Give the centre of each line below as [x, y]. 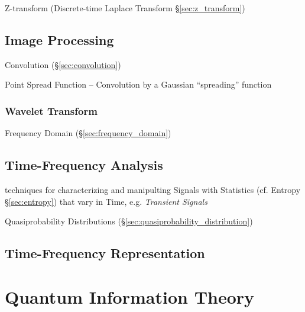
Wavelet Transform [51, 110]
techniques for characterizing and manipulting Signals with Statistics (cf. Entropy [153, 189]
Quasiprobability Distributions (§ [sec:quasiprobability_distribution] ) [129, 221]
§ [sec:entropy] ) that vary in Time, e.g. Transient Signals [106, 201]
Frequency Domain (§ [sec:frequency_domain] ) [88, 133]
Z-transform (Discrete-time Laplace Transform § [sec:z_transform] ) [125, 8]
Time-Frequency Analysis [84, 165]
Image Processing [59, 39]
